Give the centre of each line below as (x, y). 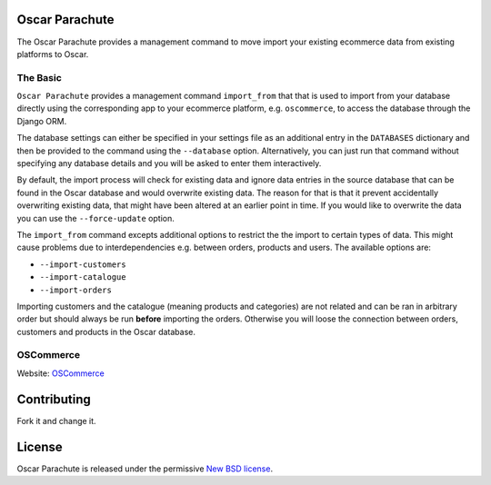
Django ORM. (42, 121)
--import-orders (76, 290)
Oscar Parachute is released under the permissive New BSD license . (145, 469)
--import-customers (83, 264)
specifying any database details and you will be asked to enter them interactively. (169, 163)
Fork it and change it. (56, 421)
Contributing (54, 399)
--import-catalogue (83, 277)
